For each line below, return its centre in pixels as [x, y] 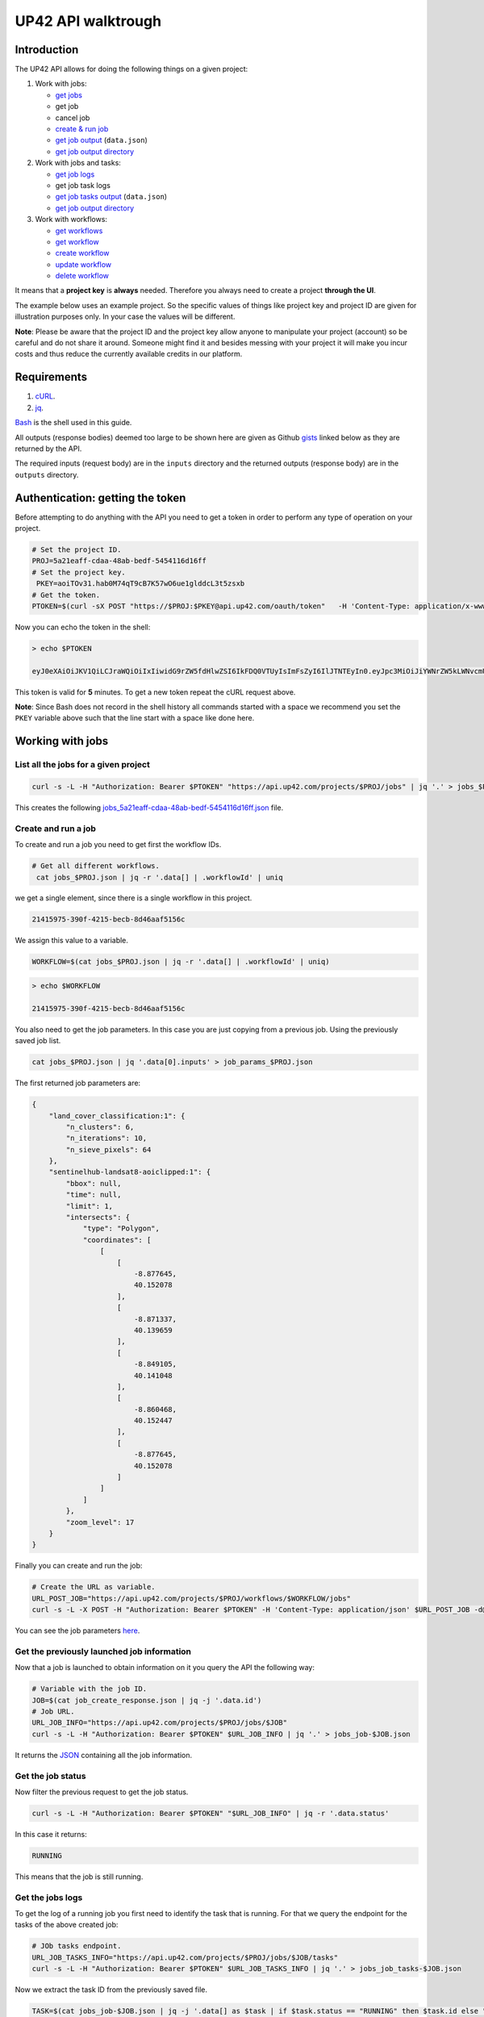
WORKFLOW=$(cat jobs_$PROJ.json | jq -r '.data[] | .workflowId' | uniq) [181, 962]
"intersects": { [98, 1217]
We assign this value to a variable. [72, 941]
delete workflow [82, 276]
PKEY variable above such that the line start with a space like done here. [135, 718]
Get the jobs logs [49, 1898]
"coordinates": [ [117, 1240]
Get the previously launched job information [103, 1652]
